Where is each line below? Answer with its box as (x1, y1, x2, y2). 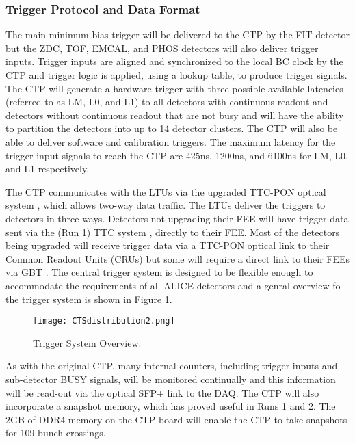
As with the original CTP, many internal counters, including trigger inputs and (5, 358, 338, 373)
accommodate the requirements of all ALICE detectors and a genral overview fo (5, 278, 341, 292)
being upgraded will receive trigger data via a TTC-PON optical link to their (5, 238, 330, 252)
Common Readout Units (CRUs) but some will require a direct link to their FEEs (5, 251, 350, 265)
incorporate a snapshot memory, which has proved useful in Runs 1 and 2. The (5, 399, 336, 413)
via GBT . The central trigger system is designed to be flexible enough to (5, 265, 313, 279)
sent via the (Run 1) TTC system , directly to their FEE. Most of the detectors (5, 224, 340, 239)
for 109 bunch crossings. (5, 426, 106, 440)
